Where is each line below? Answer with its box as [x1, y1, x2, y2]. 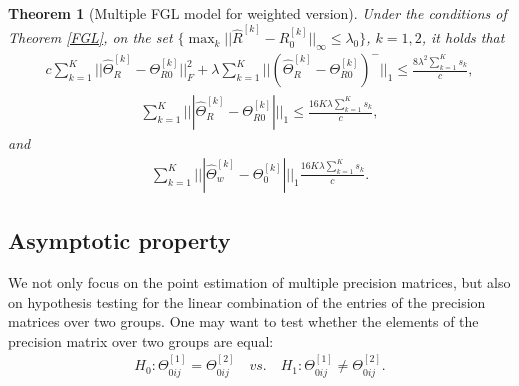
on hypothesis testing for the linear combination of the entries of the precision [8, 291, 486, 312]
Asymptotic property [8, 225, 231, 256]
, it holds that [421, 27, 505, 48]
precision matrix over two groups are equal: [8, 330, 274, 351]
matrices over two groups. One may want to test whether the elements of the [8, 311, 479, 332]
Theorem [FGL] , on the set [8, 27, 173, 48]
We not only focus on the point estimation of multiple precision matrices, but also [8, 271, 511, 292]
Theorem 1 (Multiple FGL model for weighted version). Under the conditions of [8, 3, 507, 23]
